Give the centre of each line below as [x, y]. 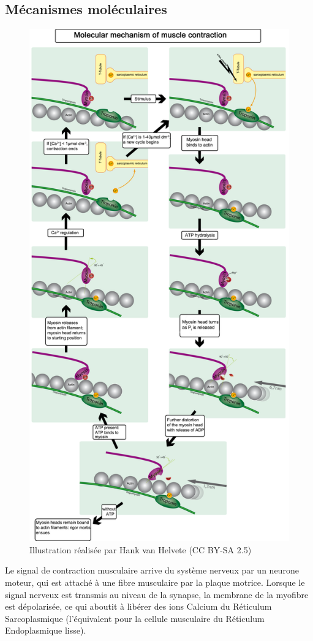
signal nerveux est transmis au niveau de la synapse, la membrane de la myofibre [157, 594]
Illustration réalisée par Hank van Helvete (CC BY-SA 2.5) [141, 549]
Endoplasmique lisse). [46, 630]
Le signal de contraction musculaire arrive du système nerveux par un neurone [152, 570]
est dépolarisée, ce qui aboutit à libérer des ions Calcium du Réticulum [138, 606]
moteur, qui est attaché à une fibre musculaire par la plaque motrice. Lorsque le [155, 582]
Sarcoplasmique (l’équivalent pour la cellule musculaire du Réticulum [135, 618]
